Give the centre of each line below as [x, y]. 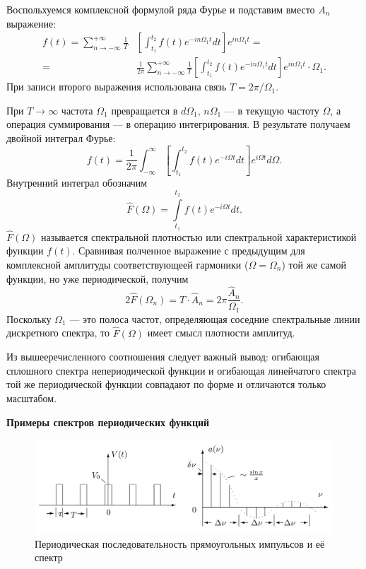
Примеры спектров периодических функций [108, 422]
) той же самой [314, 264]
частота [77, 110]
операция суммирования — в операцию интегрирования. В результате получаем [178, 124]
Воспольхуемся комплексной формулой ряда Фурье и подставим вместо [161, 9]
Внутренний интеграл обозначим [77, 183]
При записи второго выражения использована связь [117, 87]
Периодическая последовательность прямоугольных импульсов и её [180, 543]
